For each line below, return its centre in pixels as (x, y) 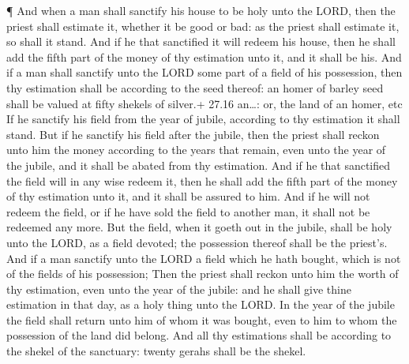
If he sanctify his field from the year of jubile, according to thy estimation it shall (203, 119)
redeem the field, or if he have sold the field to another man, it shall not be (188, 211)
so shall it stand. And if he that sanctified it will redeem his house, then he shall (201, 41)
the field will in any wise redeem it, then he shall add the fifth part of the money (202, 180)
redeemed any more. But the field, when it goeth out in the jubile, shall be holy (199, 227)
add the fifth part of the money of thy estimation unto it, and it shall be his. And (204, 56)
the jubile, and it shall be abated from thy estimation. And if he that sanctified (199, 165)
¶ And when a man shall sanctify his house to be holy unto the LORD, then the (201, 10)
